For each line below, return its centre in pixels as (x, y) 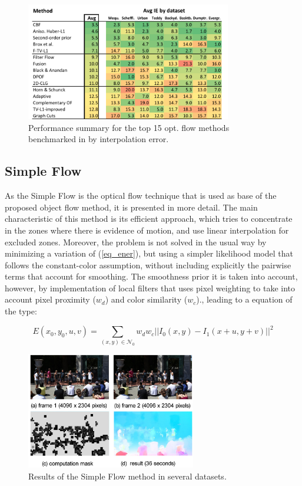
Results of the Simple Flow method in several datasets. (127, 476)
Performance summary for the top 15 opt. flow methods (129, 127)
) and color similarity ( (146, 299)
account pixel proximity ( (50, 299)
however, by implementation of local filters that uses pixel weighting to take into (150, 288)
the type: (21, 311)
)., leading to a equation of (244, 299)
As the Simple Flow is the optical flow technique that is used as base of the (141, 196)
